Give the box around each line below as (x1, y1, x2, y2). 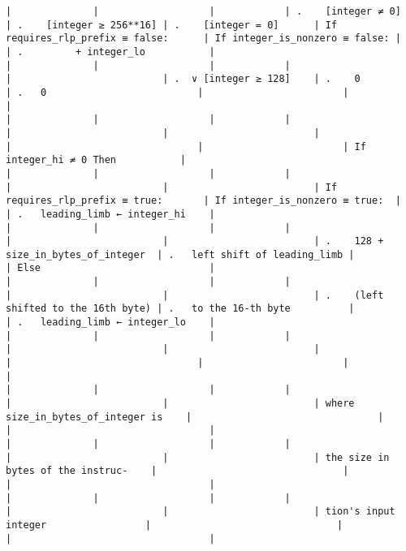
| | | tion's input (6, 506, 395, 518)
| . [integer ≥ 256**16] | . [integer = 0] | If (6, 19, 338, 31)
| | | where (6, 398, 355, 410)
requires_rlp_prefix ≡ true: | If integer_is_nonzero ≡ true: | (6, 195, 401, 207)
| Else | (6, 262, 215, 274)
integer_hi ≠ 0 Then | (6, 154, 186, 166)
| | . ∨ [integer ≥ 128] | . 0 (6, 73, 361, 85)
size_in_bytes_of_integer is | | (6, 411, 384, 423)
